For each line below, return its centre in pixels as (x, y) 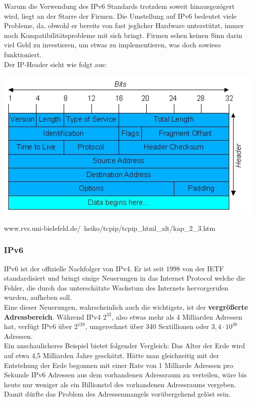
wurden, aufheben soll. (38, 297)
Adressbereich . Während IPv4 (52, 316)
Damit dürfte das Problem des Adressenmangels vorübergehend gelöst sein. (117, 394)
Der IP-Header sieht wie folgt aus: (55, 64)
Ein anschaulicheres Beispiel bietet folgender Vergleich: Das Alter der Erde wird (125, 346)
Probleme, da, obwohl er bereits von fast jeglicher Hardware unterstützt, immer (124, 25)
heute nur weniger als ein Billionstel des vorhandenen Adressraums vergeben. (120, 384)
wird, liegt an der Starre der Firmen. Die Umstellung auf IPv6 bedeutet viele (120, 16)
